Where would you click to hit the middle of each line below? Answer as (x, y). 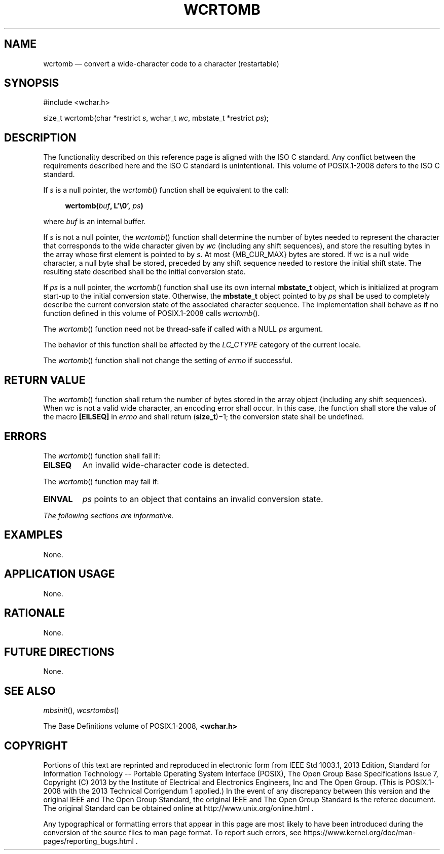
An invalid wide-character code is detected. (166, 465)
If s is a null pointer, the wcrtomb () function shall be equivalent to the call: (166, 190)
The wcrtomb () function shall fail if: (102, 455)
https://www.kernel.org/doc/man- (360, 833)
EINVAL (58, 499)
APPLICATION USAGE (60, 574)
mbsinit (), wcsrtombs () (81, 710)
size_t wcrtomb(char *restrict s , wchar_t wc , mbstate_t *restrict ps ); (156, 118)
